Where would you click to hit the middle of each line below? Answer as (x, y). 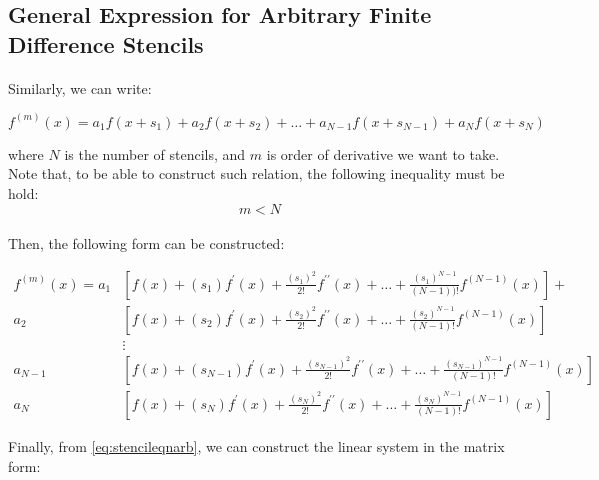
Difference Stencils (106, 43)
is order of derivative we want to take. (383, 153)
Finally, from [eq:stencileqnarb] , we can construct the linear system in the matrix (256, 445)
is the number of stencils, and (155, 153)
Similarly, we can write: (80, 87)
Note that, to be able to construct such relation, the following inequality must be (256, 173)
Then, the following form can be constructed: (146, 243)
